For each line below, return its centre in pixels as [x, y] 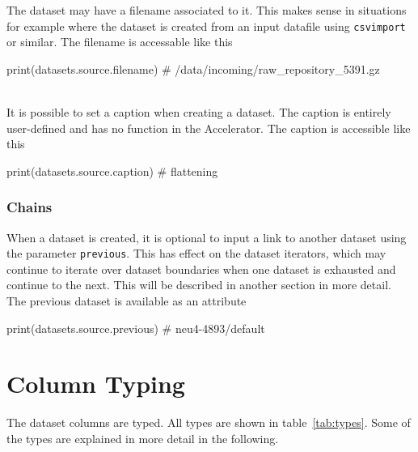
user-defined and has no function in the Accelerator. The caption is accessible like [209, 128]
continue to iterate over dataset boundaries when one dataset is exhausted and [201, 269]
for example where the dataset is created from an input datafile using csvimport [206, 26]
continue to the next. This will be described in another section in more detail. [199, 285]
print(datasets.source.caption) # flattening [112, 171]
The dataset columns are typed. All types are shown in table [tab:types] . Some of [209, 422]
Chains [30, 207]
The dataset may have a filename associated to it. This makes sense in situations [207, 10]
